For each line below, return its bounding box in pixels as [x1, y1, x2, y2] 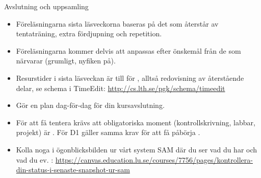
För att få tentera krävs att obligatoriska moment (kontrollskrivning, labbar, [16, 117, 255, 127]
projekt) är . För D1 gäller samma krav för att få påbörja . [16, 127, 200, 138]
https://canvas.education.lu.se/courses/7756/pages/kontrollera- [55, 154, 253, 165]
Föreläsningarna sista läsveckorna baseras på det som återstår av [16, 18, 219, 29]
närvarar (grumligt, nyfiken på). [16, 55, 116, 66]
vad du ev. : [16, 154, 54, 165]
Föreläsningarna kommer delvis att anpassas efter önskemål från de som [16, 45, 241, 56]
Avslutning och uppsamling [4, 1, 89, 11]
